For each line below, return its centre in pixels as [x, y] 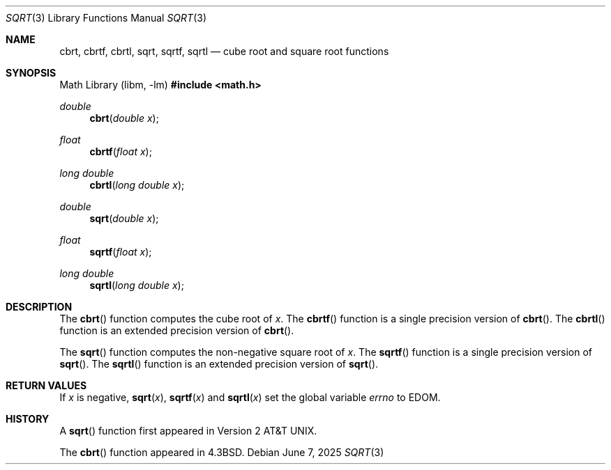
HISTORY [28, 419]
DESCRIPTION [39, 307]
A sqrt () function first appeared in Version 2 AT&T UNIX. [188, 431]
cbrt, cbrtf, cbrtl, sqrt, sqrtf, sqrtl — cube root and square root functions [224, 51]
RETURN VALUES [46, 385]
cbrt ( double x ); [124, 118]
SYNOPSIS [31, 73]
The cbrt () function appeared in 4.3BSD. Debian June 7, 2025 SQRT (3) [222, 452]
